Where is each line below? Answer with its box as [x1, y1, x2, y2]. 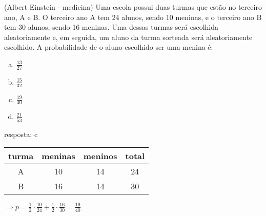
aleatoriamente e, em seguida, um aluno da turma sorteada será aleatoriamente [4, 31, 253, 42]
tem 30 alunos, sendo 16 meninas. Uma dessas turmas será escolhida [4, 22, 218, 32]
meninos [83, 150, 117, 162]
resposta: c [4, 128, 38, 139]
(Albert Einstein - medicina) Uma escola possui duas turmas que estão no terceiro [4, 2, 262, 12]
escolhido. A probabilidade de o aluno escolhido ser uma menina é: [4, 42, 213, 52]
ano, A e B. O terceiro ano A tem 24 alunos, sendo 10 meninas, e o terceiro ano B [4, 11, 262, 22]
